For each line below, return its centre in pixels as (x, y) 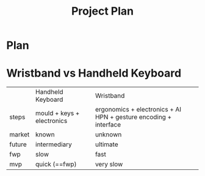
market (20, 135)
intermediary (54, 144)
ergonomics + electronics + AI (138, 110)
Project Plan (103, 11)
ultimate (107, 144)
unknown (108, 135)
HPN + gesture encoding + (133, 117)
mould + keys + (58, 113)
